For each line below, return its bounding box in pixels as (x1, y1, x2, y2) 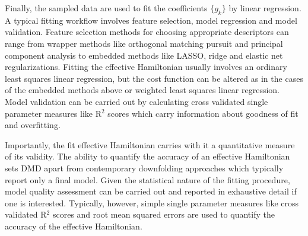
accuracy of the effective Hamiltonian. (5, 219, 142, 232)
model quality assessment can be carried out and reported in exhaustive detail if (5, 185, 297, 197)
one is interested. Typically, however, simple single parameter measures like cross (5, 196, 299, 209)
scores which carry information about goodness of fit (107, 107, 299, 119)
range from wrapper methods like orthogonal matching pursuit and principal (5, 37, 283, 49)
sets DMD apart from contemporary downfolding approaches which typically (5, 161, 284, 174)
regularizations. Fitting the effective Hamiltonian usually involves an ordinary (5, 60, 287, 73)
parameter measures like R (5, 107, 101, 119)
